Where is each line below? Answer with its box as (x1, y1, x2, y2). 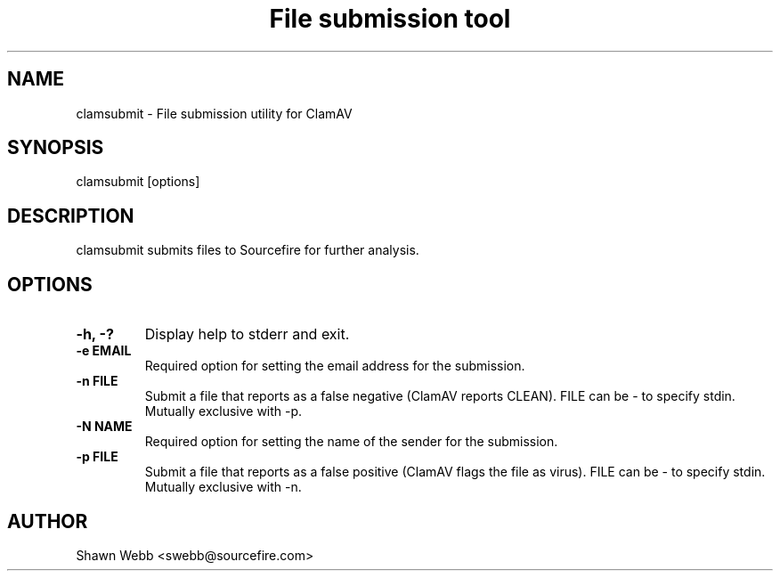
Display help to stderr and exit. (144, 325, 350, 344)
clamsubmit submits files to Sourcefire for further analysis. (76, 242, 419, 258)
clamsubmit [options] (76, 174, 200, 190)
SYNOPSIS (7, 136, 104, 159)
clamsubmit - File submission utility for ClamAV (76, 105, 353, 121)
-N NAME (76, 419, 133, 435)
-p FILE (76, 449, 118, 465)
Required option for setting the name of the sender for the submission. (144, 434, 558, 450)
